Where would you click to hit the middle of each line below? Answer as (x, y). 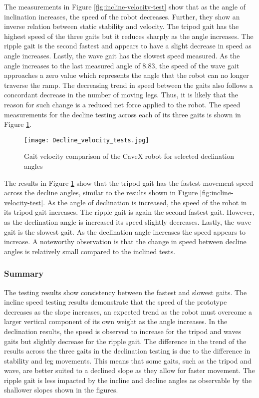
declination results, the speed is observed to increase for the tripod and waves (123, 331)
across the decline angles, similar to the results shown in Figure (101, 193)
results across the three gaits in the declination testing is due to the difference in (127, 351)
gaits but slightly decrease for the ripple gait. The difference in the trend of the (125, 341)
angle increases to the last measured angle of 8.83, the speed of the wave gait (122, 65)
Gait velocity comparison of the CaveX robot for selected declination (129, 156)
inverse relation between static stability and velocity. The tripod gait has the (122, 26)
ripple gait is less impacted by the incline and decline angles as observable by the (128, 380)
